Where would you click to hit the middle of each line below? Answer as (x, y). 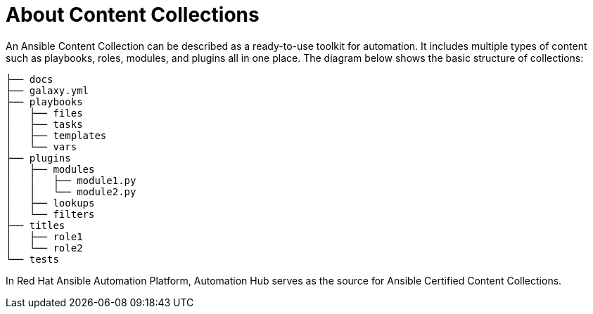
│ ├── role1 (44, 236)
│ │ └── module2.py (71, 191)
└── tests (32, 259)
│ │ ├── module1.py (71, 180)
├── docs (30, 79)
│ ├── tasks (44, 124)
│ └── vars (42, 146)
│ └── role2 (44, 248)
